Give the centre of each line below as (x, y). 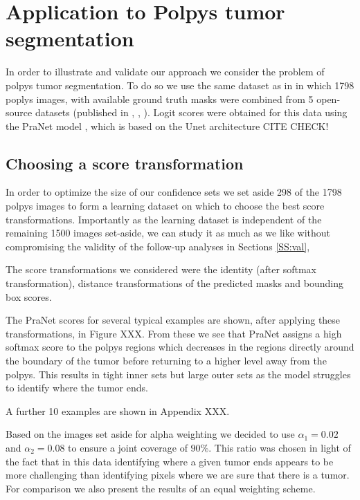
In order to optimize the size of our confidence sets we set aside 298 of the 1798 (174, 192)
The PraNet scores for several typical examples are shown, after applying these (173, 320)
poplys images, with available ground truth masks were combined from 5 (160, 99)
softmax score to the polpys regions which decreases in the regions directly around (180, 347)
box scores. (29, 296)
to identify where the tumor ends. (77, 388)
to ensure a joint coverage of (128, 447)
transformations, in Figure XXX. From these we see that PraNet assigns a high (174, 333)
